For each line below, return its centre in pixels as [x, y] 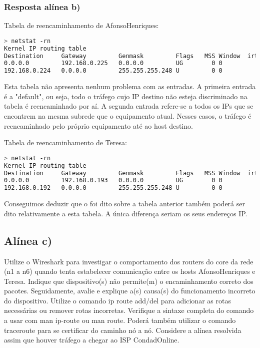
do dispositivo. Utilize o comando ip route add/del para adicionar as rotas [117, 300]
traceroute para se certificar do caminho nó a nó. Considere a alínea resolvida [123, 330]
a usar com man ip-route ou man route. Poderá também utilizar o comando [120, 320]
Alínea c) [28, 240]
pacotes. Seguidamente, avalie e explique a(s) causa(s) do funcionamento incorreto [130, 291]
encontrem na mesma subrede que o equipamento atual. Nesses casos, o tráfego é [128, 115]
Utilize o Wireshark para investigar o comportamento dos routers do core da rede [129, 261]
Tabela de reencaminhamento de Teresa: [65, 142]
